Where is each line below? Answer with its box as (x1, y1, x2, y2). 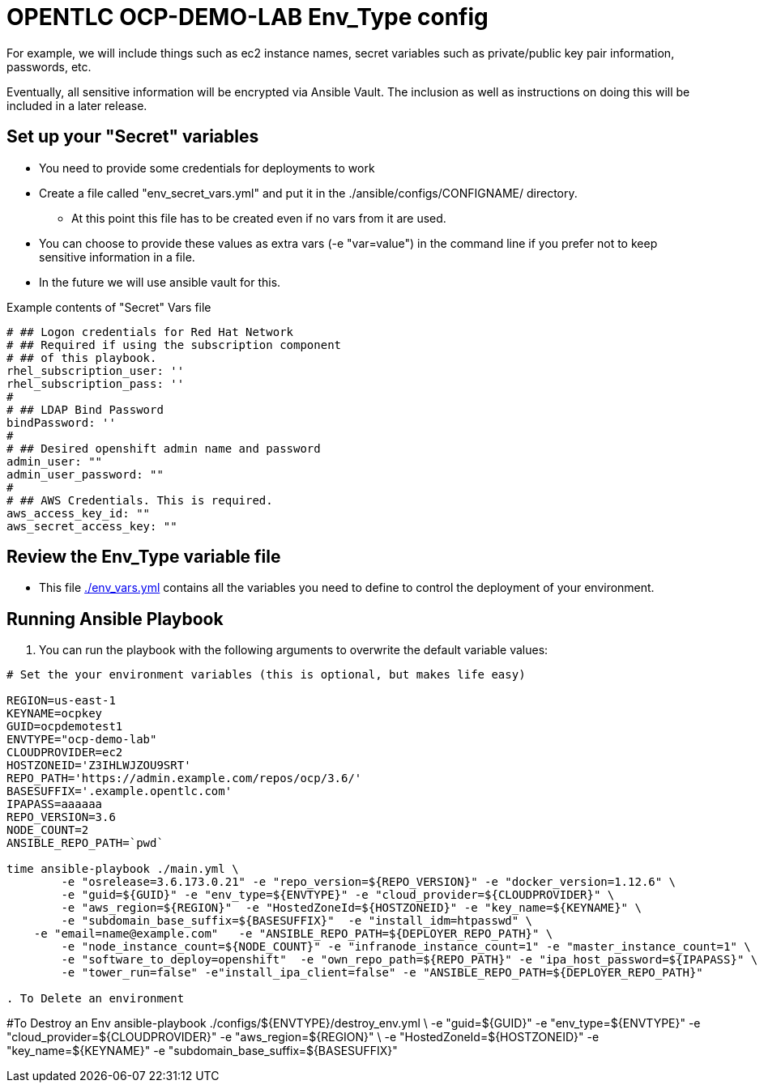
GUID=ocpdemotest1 (6, 720, 123, 734)
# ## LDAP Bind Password (6, 402, 164, 416)
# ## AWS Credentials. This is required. (6, 493, 273, 507)
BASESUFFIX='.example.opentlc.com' (6, 785, 233, 798)
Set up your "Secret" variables (6, 126, 259, 147)
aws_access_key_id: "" (6, 506, 151, 520)
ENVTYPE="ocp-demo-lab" (6, 733, 157, 747)
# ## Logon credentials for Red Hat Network (6, 325, 294, 338)
